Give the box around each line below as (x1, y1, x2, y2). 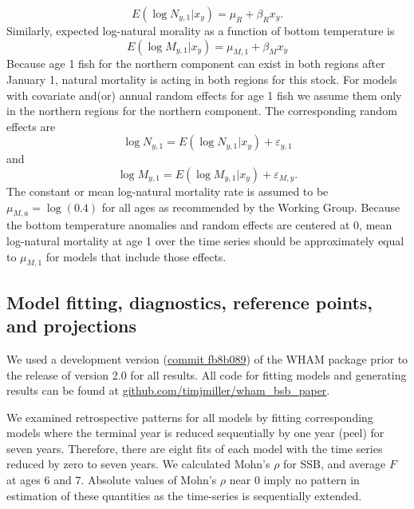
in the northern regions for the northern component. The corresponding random (6, 102, 397, 119)
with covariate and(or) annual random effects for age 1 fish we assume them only (6, 86, 402, 103)
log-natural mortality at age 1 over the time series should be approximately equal (6, 232, 404, 249)
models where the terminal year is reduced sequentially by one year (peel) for (6, 424, 384, 441)
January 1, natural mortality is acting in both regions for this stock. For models (6, 70, 397, 87)
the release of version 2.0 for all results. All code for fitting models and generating (6, 366, 407, 383)
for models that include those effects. (45, 248, 227, 264)
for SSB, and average (283, 455, 386, 472)
